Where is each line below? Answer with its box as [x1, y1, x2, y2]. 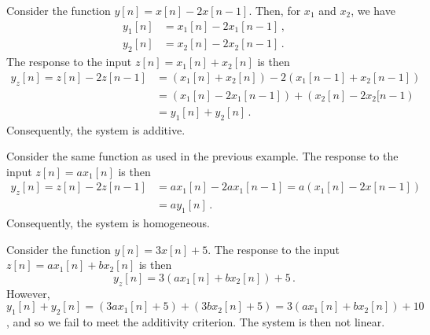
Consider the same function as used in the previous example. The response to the [6, 148, 399, 164]
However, [6, 285, 50, 301]
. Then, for [248, 2, 301, 18]
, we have [351, 2, 395, 18]
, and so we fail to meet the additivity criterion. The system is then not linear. [6, 313, 385, 329]
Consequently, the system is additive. [6, 121, 186, 138]
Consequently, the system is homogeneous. [6, 214, 210, 230]
